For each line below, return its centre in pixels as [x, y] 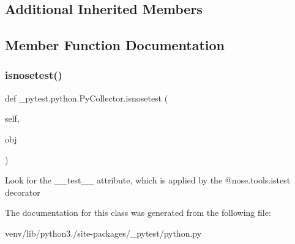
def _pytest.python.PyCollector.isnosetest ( [87, 98]
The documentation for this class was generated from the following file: [138, 213]
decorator [23, 192]
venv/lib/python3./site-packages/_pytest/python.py [103, 233]
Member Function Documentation [115, 45]
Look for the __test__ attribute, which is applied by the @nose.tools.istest [148, 180]
